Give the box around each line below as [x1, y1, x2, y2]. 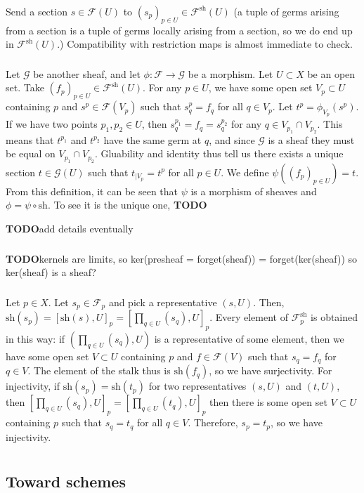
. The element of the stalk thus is [27, 363, 171, 378]
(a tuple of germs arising [233, 4, 339, 18]
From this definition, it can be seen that [6, 183, 178, 198]
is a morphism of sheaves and [190, 183, 317, 198]
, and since [209, 132, 255, 147]
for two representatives [148, 379, 247, 393]
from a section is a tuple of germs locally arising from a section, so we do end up [6, 22, 353, 37]
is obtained [311, 310, 358, 324]
